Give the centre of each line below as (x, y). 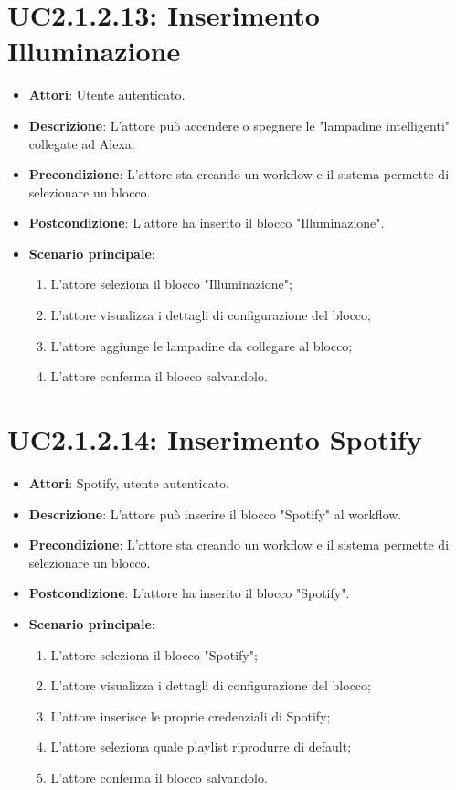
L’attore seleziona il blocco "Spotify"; (154, 654)
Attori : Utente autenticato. (107, 95)
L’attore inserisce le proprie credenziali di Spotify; (191, 715)
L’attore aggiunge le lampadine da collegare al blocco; (201, 345)
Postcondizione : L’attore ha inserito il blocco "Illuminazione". (207, 223)
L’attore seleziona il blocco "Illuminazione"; (171, 284)
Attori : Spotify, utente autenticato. (129, 482)
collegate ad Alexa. (82, 143)
